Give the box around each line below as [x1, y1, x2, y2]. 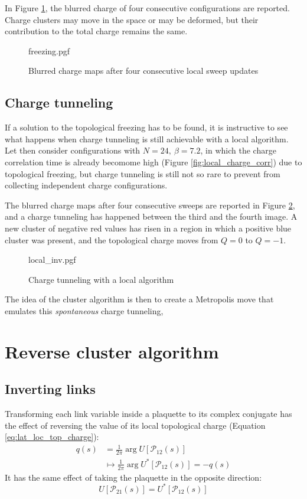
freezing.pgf [28, 44, 70, 57]
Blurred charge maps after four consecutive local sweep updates [28, 64, 259, 77]
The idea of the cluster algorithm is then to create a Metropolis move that [5, 293, 274, 305]
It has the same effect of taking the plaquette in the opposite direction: [5, 471, 262, 483]
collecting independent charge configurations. [5, 179, 168, 191]
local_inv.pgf [28, 253, 76, 266]
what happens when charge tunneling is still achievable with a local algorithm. [5, 132, 289, 145]
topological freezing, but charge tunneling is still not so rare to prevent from [5, 167, 280, 180]
